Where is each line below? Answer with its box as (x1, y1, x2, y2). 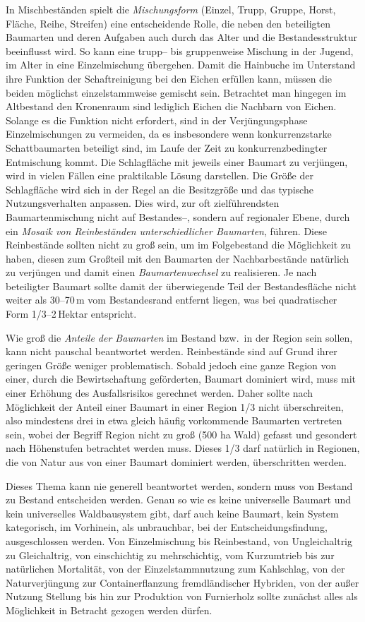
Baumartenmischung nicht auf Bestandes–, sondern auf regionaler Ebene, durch (6, 209, 350, 224)
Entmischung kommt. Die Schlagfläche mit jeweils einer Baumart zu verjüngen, (6, 154, 348, 169)
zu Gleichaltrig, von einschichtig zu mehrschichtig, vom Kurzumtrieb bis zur (6, 547, 335, 562)
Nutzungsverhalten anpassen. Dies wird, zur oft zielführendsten (6, 196, 280, 210)
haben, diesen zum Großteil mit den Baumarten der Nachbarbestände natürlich (6, 251, 349, 265)
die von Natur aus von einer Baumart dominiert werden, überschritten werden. (6, 455, 347, 469)
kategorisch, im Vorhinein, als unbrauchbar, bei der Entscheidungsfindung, (6, 520, 328, 534)
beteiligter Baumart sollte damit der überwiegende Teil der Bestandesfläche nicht (6, 278, 357, 293)
